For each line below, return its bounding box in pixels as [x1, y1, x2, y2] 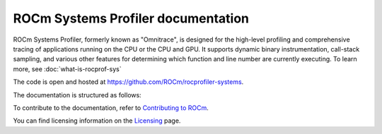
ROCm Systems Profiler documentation [13, 11, 250, 26]
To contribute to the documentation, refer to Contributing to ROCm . [13, 103, 209, 112]
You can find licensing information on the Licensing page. [13, 116, 181, 125]
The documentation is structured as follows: [13, 90, 141, 99]
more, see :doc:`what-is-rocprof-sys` [13, 64, 122, 73]
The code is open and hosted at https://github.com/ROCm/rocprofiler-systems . [13, 78, 244, 86]
